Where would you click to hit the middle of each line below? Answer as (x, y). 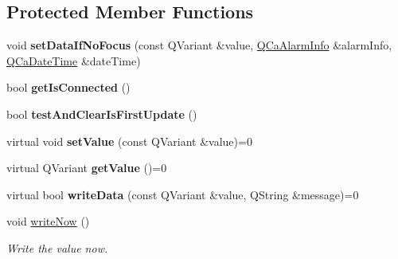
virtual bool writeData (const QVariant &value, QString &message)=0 (183, 194)
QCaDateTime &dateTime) (74, 60)
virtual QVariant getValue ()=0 (87, 168)
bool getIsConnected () (68, 87)
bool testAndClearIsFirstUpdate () (102, 114)
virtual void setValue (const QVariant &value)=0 (129, 141)
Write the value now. (57, 247)
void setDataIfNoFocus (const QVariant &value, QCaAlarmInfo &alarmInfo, (199, 45)
